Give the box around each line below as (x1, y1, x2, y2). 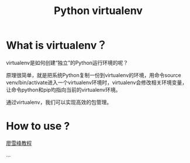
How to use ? (6, 120, 70, 133)
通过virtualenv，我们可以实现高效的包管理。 (6, 98, 112, 106)
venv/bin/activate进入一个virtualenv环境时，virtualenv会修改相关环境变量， (6, 79, 188, 86)
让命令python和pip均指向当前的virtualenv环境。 (6, 86, 121, 93)
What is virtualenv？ (6, 39, 107, 52)
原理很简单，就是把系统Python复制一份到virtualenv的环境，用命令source (6, 71, 181, 78)
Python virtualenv (53, 4, 143, 18)
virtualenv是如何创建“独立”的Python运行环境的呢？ (6, 59, 129, 66)
